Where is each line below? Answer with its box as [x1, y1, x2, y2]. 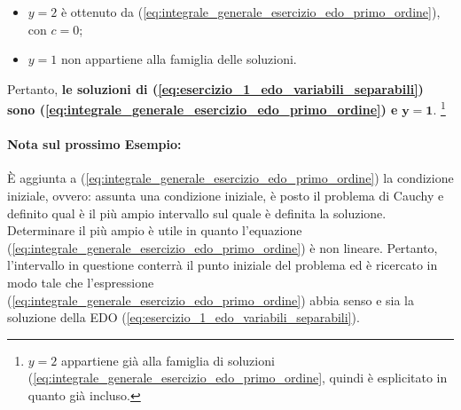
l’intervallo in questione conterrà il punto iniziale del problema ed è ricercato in [7, 256, 438, 274]
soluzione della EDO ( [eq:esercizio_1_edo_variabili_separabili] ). [7, 308, 360, 327]
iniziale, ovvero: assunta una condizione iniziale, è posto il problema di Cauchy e [7, 186, 444, 205]
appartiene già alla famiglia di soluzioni [60, 351, 275, 369]
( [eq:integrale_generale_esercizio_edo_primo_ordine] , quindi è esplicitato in [27, 368, 448, 387]
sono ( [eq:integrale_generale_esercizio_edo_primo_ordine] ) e [7, 100, 398, 119]
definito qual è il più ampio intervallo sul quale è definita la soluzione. [7, 203, 387, 222]
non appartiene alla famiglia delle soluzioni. [60, 50, 297, 68]
